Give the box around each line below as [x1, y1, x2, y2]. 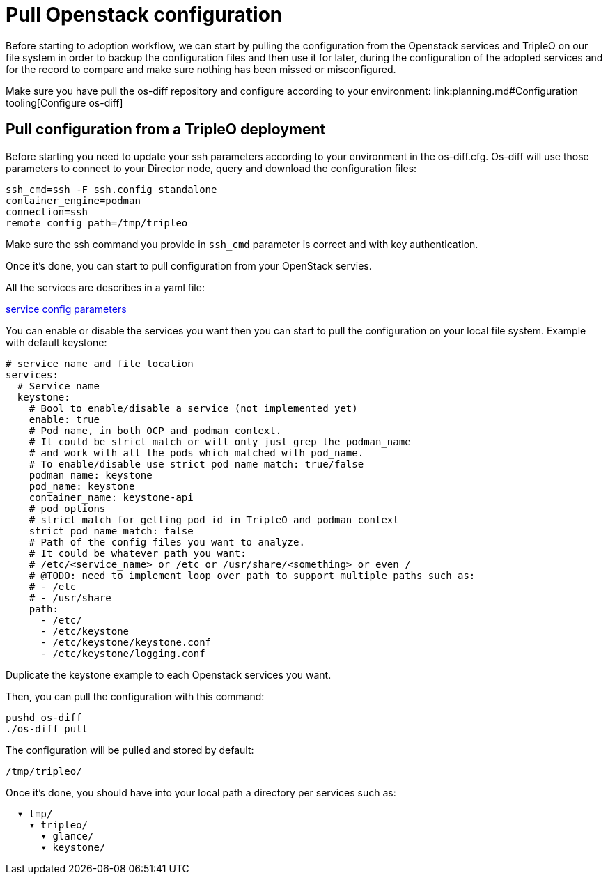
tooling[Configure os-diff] [6, 96, 123, 109]
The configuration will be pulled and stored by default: [6, 743, 254, 756]
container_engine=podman [6, 194, 141, 206]
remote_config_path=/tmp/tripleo [6, 217, 188, 229]
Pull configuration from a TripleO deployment [6, 121, 326, 139]
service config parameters [6, 302, 127, 315]
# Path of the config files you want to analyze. [29, 536, 305, 548]
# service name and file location [6, 357, 194, 369]
